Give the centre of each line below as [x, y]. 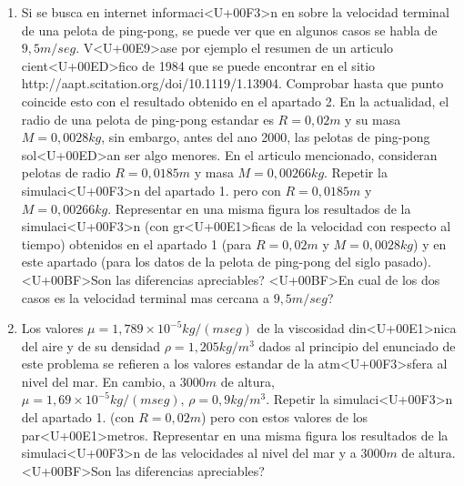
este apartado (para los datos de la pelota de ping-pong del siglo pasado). [226, 262]
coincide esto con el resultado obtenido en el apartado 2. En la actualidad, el [235, 101]
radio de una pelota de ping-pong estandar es [147, 119]
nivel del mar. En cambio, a [99, 381]
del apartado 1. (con [78, 417]
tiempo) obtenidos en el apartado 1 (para [136, 243]
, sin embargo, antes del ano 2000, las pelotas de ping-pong [266, 137]
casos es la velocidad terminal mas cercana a [145, 297]
